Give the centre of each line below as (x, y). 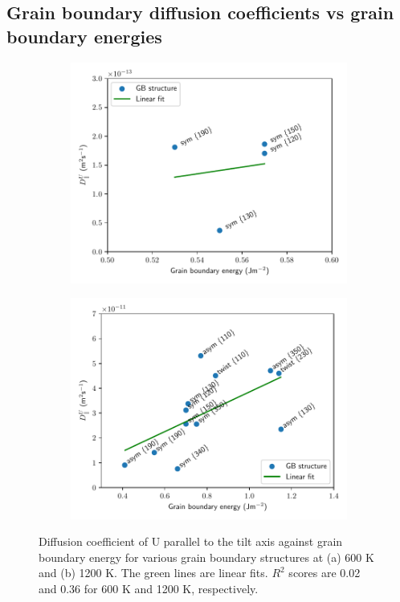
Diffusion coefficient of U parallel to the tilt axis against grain (191, 541)
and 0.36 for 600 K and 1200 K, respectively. (149, 588)
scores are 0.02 (324, 573)
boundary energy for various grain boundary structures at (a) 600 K (206, 557)
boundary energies (84, 36)
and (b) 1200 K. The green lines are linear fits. (153, 573)
